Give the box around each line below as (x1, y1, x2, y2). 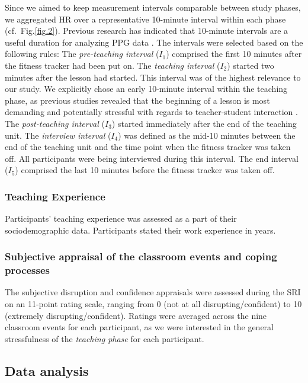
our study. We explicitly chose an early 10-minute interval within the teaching (5, 82, 288, 95)
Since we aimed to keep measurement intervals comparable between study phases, (5, 1, 301, 13)
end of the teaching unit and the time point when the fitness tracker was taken (5, 141, 291, 153)
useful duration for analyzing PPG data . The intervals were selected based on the (5, 36, 303, 48)
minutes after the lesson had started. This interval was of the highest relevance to (5, 71, 301, 83)
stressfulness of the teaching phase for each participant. (5, 332, 204, 344)
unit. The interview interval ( (5, 129, 111, 141)
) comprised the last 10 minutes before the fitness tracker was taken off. (15, 164, 275, 176)
